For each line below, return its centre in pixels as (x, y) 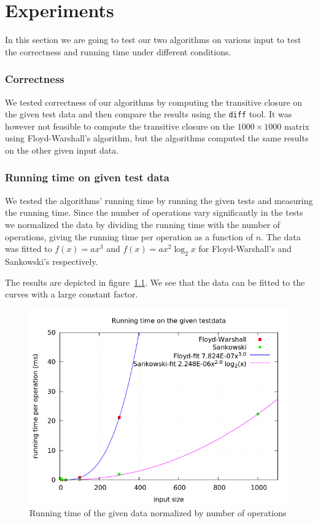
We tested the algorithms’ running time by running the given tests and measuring (159, 200)
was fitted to (29, 249)
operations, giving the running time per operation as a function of (129, 236)
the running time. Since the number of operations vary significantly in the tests (154, 212)
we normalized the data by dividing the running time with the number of (143, 224)
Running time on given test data (87, 177)
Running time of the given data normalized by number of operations (158, 513)
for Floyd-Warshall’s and (245, 249)
